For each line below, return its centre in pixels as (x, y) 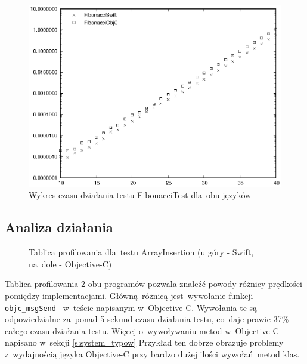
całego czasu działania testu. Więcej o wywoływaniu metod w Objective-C (142, 330)
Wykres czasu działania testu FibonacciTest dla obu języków (140, 195)
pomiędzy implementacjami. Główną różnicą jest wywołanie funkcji (129, 296)
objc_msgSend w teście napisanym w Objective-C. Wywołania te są (131, 307)
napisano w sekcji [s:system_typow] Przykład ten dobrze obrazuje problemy (144, 342)
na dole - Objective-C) (70, 263)
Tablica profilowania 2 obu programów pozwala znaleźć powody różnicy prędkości (153, 284)
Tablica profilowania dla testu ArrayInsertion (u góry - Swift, (141, 252)
